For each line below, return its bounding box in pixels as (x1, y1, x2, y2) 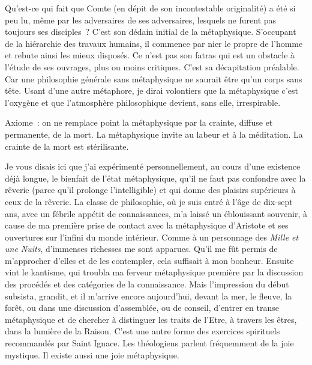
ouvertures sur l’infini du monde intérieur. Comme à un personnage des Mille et (5, 230, 299, 243)
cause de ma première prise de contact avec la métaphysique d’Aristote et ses (5, 219, 289, 232)
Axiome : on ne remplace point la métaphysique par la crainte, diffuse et (5, 116, 273, 129)
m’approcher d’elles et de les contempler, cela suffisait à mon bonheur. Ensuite (5, 254, 294, 266)
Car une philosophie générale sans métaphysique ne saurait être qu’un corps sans (5, 72, 302, 85)
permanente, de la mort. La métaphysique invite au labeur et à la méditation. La (5, 127, 303, 140)
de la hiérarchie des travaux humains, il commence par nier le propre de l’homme (5, 37, 303, 49)
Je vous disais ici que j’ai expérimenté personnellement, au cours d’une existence (5, 160, 301, 173)
